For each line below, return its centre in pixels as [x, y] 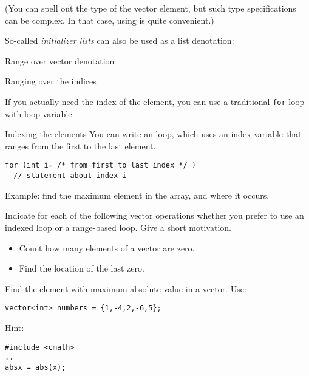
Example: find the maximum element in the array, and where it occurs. [137, 195]
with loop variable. [40, 113]
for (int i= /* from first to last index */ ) [100, 166]
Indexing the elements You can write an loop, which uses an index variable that [153, 134]
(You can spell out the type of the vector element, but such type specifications [151, 8]
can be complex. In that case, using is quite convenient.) [110, 20]
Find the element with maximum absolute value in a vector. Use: [126, 288]
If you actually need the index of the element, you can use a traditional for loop [155, 101]
